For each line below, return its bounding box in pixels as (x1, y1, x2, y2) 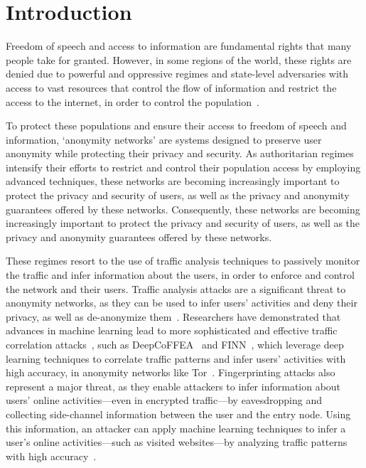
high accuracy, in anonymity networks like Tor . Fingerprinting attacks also (6, 365, 335, 380)
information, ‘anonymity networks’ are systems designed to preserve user (6, 132, 322, 147)
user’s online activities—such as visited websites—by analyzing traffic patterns (6, 435, 348, 450)
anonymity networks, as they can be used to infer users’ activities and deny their (6, 295, 357, 310)
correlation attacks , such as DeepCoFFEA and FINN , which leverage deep (6, 337, 344, 351)
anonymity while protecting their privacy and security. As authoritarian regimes (6, 146, 354, 161)
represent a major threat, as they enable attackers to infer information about (6, 378, 341, 393)
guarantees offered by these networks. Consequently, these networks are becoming (6, 201, 360, 216)
